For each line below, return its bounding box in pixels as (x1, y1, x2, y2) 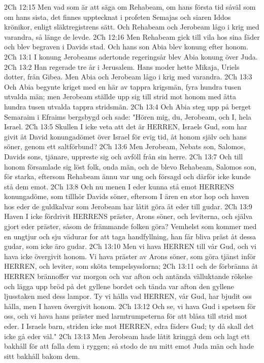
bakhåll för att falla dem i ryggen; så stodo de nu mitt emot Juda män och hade (4, 341, 254, 351)
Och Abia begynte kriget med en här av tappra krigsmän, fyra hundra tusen (4, 81, 242, 92)
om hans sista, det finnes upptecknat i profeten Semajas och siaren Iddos (4, 11, 231, 22)
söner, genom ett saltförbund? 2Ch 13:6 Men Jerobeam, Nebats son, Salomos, (4, 141, 246, 152)
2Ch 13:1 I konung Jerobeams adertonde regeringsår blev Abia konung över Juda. (4, 51, 258, 62)
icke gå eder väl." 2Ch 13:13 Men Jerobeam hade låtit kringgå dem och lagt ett (4, 330, 250, 341)
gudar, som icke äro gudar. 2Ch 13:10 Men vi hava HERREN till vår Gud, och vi (4, 241, 256, 252)
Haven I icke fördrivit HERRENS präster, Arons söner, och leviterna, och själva (4, 211, 253, 221)
